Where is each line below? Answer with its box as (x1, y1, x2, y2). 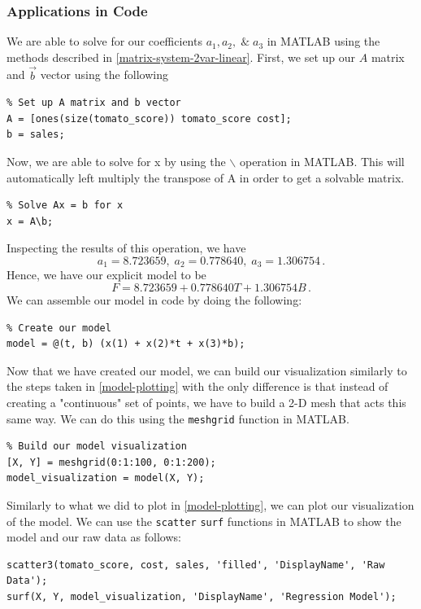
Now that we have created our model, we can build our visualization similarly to (7, 361, 407, 379)
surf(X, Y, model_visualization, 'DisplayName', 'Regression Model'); (7, 591, 397, 603)
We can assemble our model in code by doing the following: (7, 291, 302, 309)
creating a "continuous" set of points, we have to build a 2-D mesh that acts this (7, 393, 406, 410)
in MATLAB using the (267, 33, 380, 50)
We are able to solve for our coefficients (7, 33, 202, 50)
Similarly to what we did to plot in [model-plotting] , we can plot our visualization (7, 497, 414, 514)
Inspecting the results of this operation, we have (7, 239, 246, 256)
